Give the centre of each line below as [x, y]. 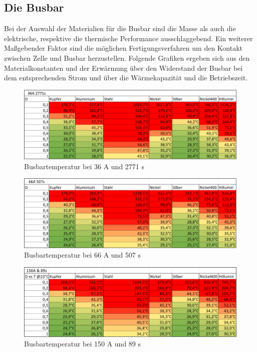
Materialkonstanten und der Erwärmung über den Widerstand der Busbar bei [123, 68]
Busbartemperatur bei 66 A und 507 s [83, 255]
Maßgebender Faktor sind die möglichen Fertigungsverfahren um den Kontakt [123, 48]
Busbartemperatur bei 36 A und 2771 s [84, 166]
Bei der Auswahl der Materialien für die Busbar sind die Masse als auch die [120, 28]
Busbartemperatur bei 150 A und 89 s [83, 344]
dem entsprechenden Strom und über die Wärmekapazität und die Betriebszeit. [126, 78]
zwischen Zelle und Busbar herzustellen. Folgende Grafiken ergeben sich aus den [127, 57]
